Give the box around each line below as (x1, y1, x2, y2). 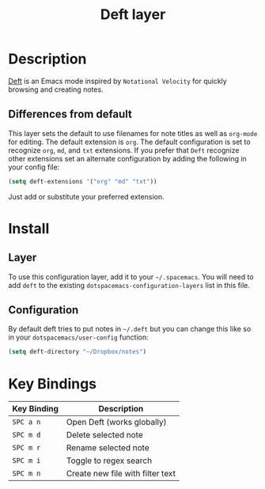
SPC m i (12, 457, 41, 465)
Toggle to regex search (66, 455, 153, 466)
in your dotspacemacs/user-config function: (8, 332, 149, 342)
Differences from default (8, 108, 133, 121)
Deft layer (100, 6, 166, 24)
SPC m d (12, 430, 41, 440)
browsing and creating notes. (8, 85, 104, 94)
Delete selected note (66, 430, 144, 441)
